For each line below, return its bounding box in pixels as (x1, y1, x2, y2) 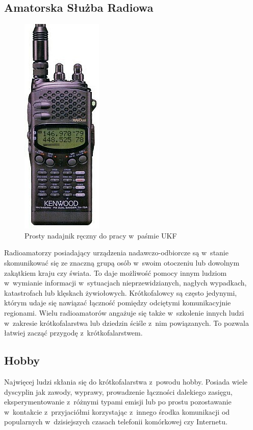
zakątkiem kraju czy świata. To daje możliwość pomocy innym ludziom (4, 267, 227, 278)
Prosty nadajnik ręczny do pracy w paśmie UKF (24, 230, 177, 241)
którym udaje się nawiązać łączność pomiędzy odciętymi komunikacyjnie (4, 297, 231, 308)
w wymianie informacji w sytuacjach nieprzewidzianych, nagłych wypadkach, (4, 277, 247, 288)
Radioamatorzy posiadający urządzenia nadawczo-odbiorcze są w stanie (4, 247, 229, 258)
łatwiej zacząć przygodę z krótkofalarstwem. (4, 327, 143, 338)
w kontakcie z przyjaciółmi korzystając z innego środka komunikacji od (4, 406, 230, 417)
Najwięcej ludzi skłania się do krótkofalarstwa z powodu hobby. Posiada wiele (4, 376, 248, 387)
